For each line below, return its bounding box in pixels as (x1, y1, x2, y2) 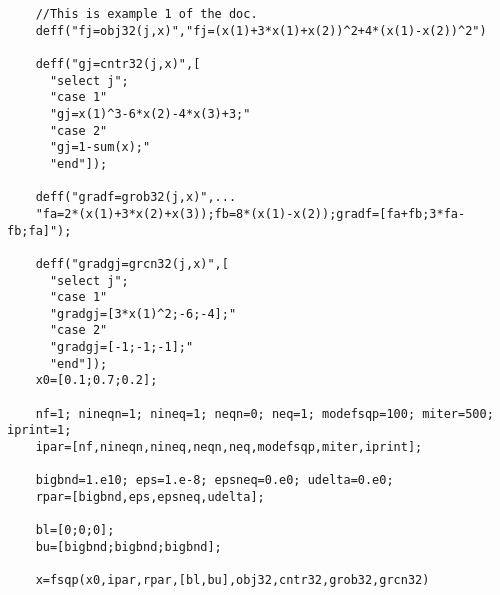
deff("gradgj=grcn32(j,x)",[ (35, 256, 229, 271)
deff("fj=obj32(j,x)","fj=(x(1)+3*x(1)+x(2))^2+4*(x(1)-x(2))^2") (35, 23, 487, 38)
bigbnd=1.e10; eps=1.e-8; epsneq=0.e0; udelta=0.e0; (35, 473, 394, 488)
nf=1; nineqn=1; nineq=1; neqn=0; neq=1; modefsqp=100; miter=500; (35, 406, 494, 421)
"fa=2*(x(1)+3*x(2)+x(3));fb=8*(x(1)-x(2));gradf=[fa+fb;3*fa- (35, 206, 466, 221)
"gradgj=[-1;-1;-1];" (49, 340, 194, 355)
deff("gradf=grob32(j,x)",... (35, 190, 237, 205)
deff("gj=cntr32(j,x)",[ (35, 56, 201, 71)
